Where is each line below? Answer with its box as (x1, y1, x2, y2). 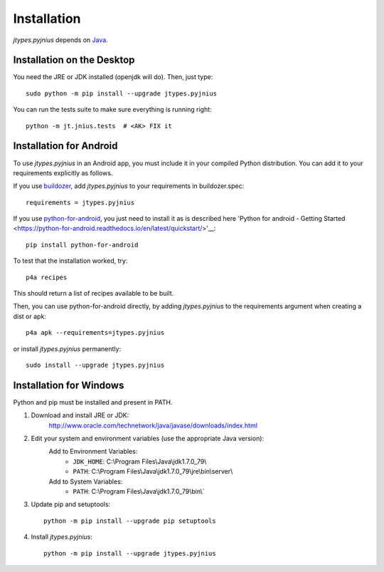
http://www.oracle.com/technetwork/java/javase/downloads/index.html (48, 421, 257, 430)
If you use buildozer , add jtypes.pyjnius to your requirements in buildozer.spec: (13, 182, 245, 190)
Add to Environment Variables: (48, 447, 138, 456)
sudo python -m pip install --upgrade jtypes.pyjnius (26, 89, 217, 98)
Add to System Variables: (48, 477, 123, 486)
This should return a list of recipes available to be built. (13, 289, 174, 298)
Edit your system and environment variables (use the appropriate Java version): (31, 435, 265, 443)
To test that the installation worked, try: (13, 256, 128, 265)
